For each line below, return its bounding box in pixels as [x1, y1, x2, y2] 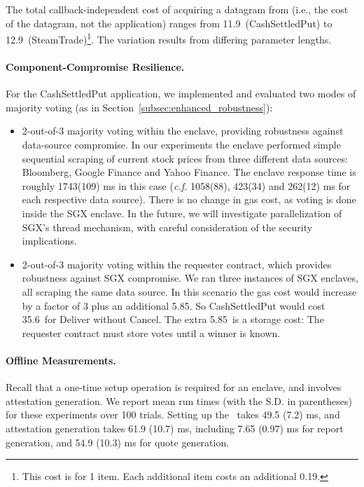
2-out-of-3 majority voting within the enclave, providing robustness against [22, 123, 344, 138]
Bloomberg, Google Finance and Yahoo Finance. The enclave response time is [22, 165, 356, 179]
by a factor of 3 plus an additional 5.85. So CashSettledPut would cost [22, 298, 325, 313]
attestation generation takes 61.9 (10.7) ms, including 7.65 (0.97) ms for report [6, 420, 344, 435]
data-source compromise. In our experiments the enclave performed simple [22, 137, 341, 152]
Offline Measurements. [6, 352, 116, 367]
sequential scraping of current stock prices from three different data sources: [22, 151, 348, 165]
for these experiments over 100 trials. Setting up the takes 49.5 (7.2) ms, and [6, 407, 340, 422]
